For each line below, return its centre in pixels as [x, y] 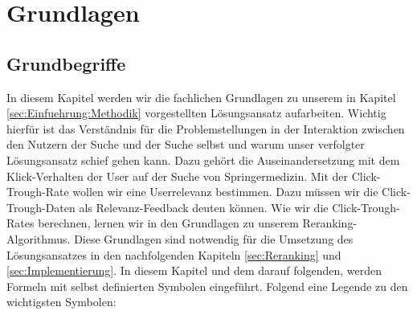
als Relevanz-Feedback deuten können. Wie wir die [204, 207]
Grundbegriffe [66, 63]
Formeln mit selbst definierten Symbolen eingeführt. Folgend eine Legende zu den [207, 286]
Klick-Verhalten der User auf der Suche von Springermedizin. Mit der [178, 176]
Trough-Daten [41, 207]
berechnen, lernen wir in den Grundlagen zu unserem [168, 223]
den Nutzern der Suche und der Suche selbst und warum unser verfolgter [186, 144]
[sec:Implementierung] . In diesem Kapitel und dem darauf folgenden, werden [194, 270]
